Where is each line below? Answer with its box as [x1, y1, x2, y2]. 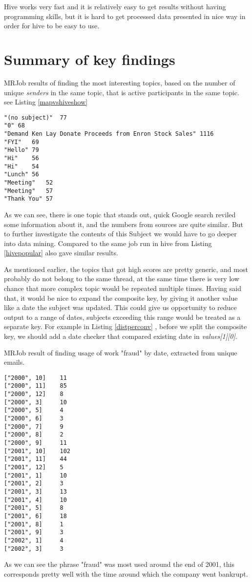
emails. [4, 357, 25, 367]
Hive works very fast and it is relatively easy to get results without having [4, 1, 226, 11]
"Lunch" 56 [4, 171, 39, 178]
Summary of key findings [4, 49, 175, 69]
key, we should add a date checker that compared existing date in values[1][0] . [4, 331, 237, 341]
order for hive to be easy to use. [4, 21, 100, 31]
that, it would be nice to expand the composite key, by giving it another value [4, 292, 238, 303]
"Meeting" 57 [4, 187, 53, 194]
